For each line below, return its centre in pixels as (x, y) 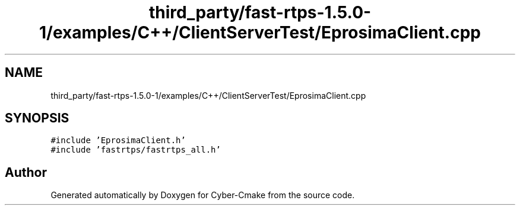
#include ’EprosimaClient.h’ (118, 140)
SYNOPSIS (37, 118)
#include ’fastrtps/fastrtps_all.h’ (136, 150)
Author (26, 172)
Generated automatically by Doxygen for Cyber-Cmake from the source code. (203, 195)
